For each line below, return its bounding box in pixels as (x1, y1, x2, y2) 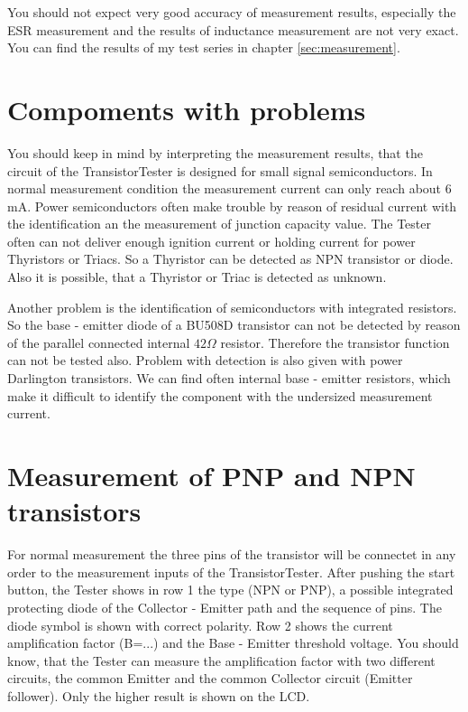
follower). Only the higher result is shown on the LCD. (7, 686, 310, 705)
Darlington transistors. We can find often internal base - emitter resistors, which (7, 369, 451, 388)
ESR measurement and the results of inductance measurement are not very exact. (7, 20, 459, 39)
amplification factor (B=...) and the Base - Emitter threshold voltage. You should (7, 633, 459, 652)
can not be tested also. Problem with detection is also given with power (7, 351, 403, 370)
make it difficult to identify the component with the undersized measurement (7, 386, 433, 405)
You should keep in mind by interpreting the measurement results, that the (7, 143, 423, 162)
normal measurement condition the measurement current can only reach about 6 (7, 179, 452, 198)
